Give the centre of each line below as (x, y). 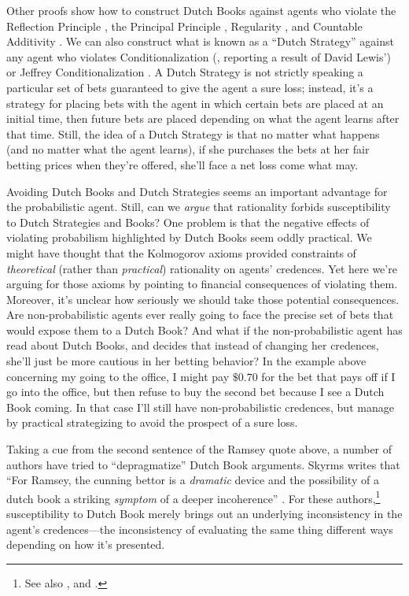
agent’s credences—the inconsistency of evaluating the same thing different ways (200, 529)
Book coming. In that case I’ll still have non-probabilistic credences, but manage (200, 407)
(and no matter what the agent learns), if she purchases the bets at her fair (188, 149)
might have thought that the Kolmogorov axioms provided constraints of (181, 252)
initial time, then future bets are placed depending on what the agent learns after (203, 118)
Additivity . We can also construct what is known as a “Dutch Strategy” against (200, 41)
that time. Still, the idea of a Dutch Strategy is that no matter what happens (193, 133)
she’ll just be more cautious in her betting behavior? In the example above (186, 361)
